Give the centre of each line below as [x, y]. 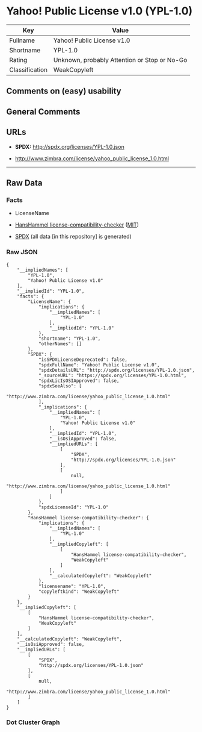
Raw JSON [22, 252]
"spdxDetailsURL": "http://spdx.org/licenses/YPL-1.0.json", [117, 370]
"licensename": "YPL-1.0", [72, 586]
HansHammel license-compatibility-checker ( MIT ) [77, 225]
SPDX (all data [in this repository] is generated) [73, 237]
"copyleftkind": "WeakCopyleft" [79, 592]
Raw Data [25, 183]
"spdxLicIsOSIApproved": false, [79, 381]
